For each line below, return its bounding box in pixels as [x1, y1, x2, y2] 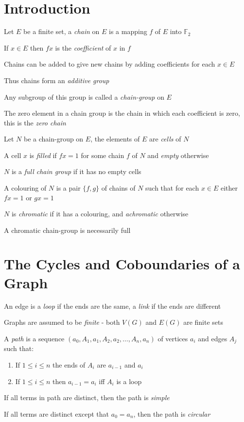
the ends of [52, 359, 86, 369]
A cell [4, 150, 21, 160]
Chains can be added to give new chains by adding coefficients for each [4, 59, 215, 69]
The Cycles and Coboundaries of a [4, 253, 240, 273]
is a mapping [109, 26, 147, 36]
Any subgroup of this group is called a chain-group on [4, 91, 164, 102]
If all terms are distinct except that [4, 408, 109, 419]
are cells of [149, 134, 181, 144]
